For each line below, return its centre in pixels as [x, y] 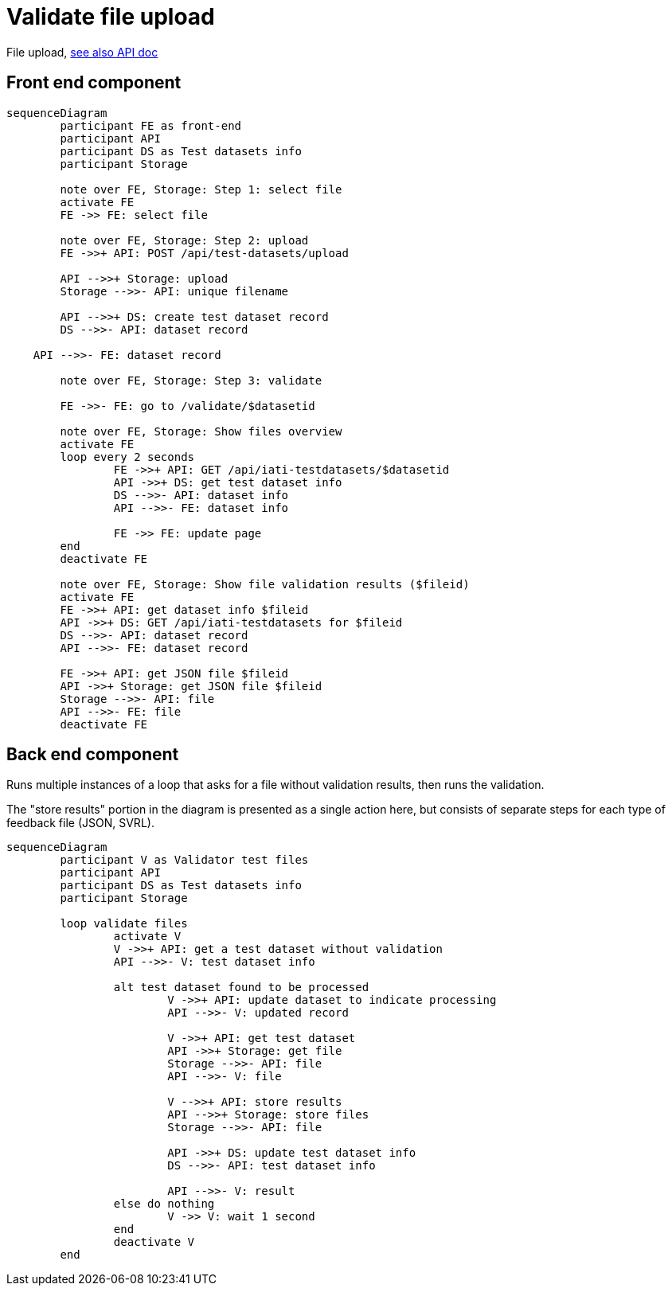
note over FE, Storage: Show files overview [201, 431]
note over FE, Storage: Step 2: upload [184, 240]
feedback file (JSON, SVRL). [80, 823]
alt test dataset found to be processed [241, 988]
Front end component [94, 83]
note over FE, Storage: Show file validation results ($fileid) [265, 584]
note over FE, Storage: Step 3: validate [191, 380]
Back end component [93, 755]
